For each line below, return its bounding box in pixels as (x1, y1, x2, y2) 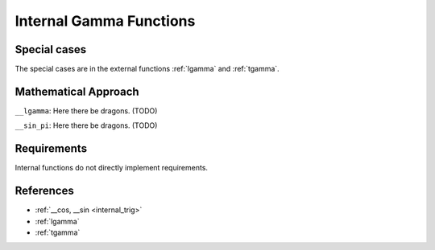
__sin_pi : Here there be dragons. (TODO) (14, 121, 158, 130)
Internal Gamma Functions (14, 12, 196, 30)
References (14, 184, 74, 198)
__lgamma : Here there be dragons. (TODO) (14, 105, 158, 116)
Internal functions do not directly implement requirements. (14, 163, 209, 173)
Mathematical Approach (14, 84, 140, 98)
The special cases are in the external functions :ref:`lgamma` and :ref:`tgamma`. (14, 64, 280, 74)
